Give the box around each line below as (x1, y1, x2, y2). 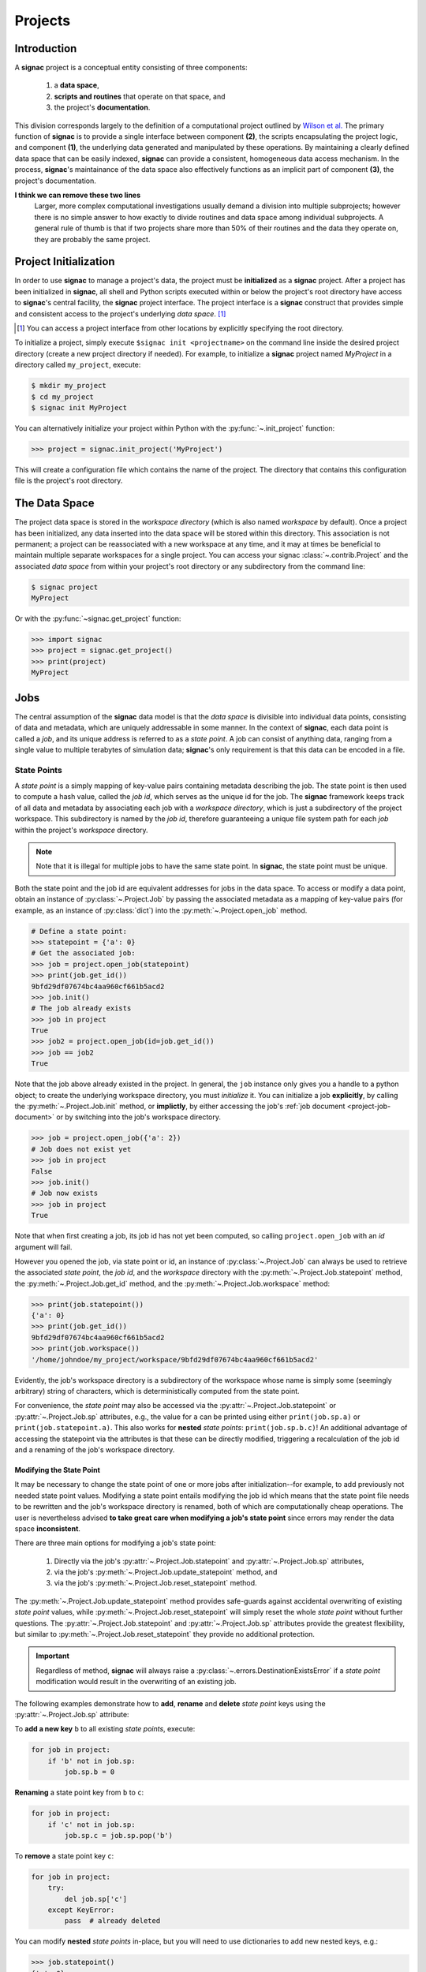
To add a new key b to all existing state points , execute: (14, 1724, 196, 1734)
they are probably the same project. (34, 234, 151, 244)
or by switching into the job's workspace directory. (56, 1112, 221, 1122)
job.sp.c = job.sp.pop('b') (64, 1831, 174, 1839)
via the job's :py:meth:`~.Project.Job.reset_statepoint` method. (54, 1578, 257, 1588)
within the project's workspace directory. (14, 825, 149, 835)
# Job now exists (31, 1189, 99, 1198)
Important (35, 1651, 70, 1660)
